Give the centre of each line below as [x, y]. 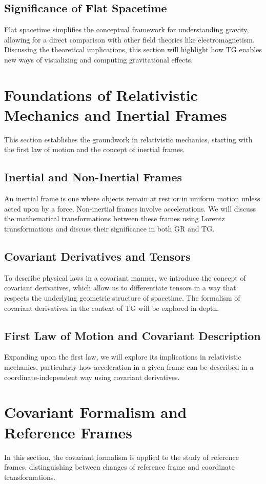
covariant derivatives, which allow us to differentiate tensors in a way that [120, 288]
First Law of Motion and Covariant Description [132, 335]
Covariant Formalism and [96, 412]
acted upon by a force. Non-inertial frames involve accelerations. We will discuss [130, 208]
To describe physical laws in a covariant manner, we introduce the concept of [125, 277]
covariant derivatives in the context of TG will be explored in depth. [112, 308]
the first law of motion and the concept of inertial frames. [95, 149]
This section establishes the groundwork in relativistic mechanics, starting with [128, 139]
